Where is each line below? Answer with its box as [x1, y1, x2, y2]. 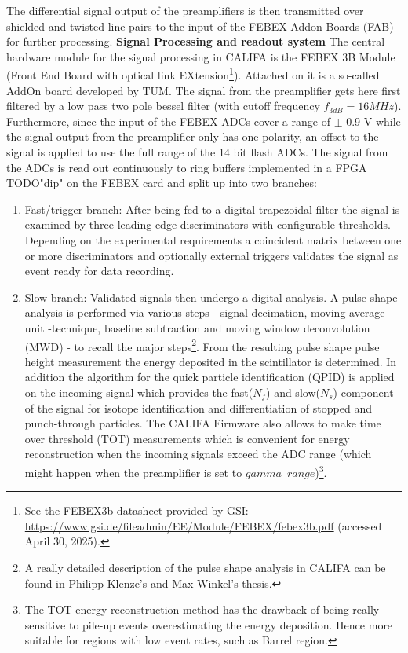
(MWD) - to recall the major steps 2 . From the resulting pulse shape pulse [24, 336, 380, 354]
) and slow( [266, 383, 320, 400]
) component [333, 383, 394, 400]
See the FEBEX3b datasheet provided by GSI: [24, 502, 249, 519]
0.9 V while [346, 112, 401, 129]
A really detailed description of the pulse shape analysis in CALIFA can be [24, 559, 386, 575]
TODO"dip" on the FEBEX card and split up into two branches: [6, 174, 317, 191]
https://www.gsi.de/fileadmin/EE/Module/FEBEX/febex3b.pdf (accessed [24, 517, 382, 534]
